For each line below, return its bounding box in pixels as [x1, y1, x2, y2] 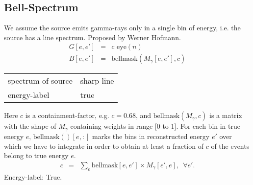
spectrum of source [8, 75, 73, 87]
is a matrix [209, 110, 242, 120]
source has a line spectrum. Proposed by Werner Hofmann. [4, 32, 181, 42]
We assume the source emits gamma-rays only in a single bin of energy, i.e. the [4, 23, 241, 33]
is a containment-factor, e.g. [25, 110, 109, 120]
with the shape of [4, 121, 56, 131]
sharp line [80, 75, 114, 87]
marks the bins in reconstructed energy [92, 131, 210, 141]
